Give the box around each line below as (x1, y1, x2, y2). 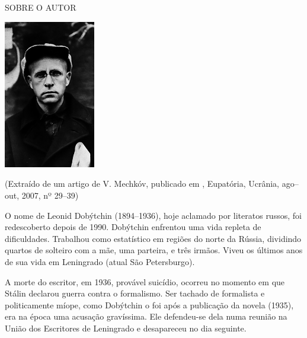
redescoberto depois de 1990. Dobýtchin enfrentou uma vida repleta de (5, 221, 261, 233)
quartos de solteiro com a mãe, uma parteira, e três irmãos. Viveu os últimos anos (5, 244, 303, 256)
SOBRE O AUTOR (5, 1, 76, 13)
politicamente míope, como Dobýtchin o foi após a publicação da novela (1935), (5, 298, 294, 311)
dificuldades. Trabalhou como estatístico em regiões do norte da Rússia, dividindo (5, 232, 302, 244)
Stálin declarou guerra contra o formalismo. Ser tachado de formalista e (5, 287, 265, 299)
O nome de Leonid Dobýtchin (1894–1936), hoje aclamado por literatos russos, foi (5, 209, 302, 221)
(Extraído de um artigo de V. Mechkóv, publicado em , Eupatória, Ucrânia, (5, 177, 279, 190)
